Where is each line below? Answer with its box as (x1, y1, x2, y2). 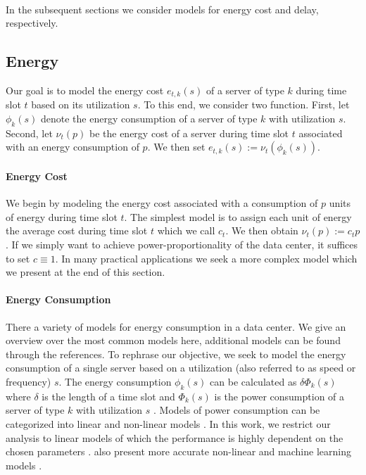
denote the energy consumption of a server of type (40, 111, 258, 126)
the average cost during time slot (6, 223, 148, 238)
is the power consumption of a (214, 388, 345, 403)
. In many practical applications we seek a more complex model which (55, 251, 358, 265)
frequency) (6, 374, 51, 388)
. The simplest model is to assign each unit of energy (124, 209, 352, 224)
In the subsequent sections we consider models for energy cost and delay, (6, 1, 319, 16)
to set (6, 251, 30, 265)
